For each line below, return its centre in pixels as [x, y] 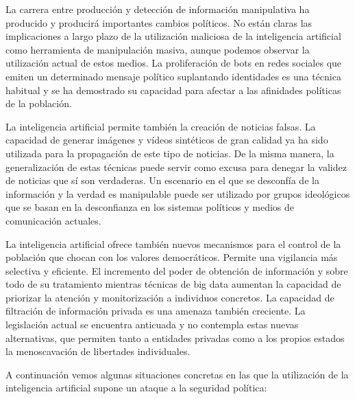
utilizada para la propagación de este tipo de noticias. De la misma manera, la [170, 153]
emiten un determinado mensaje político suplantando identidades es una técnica [173, 76]
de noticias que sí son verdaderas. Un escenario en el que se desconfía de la [162, 180]
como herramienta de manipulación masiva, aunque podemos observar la [158, 49]
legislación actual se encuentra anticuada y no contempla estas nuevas [152, 324]
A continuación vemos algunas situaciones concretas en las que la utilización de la [177, 374]
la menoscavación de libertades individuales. [98, 351]
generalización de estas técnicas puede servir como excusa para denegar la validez [176, 167]
